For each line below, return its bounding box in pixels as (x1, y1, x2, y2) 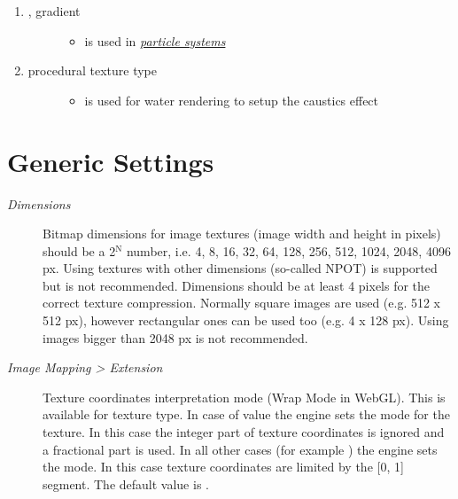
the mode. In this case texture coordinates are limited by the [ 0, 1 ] (43, 457, 404, 476)
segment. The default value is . (43, 474, 209, 493)
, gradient (27, 2, 81, 19)
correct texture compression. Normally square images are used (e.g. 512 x (43, 293, 440, 312)
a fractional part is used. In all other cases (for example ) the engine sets (43, 440, 438, 458)
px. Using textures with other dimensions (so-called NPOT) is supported (43, 259, 438, 277)
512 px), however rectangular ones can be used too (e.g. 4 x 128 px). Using (43, 311, 449, 330)
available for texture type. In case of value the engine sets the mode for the (43, 405, 450, 424)
